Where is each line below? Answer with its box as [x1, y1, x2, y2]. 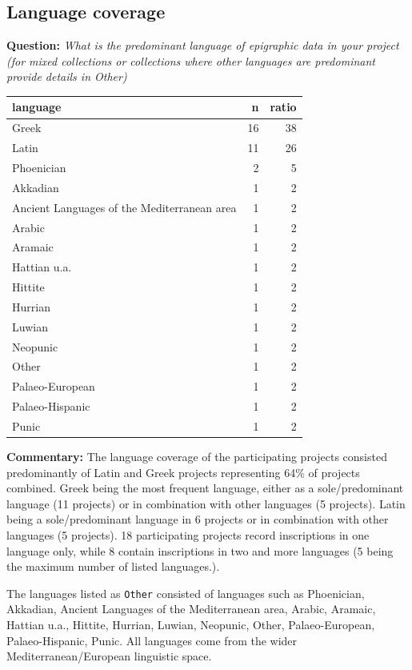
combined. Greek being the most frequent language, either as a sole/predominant [6, 479, 404, 496]
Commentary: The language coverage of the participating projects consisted [6, 448, 387, 465]
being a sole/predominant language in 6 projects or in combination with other [6, 511, 389, 528]
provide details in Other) [6, 68, 127, 85]
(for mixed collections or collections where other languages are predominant [6, 52, 375, 69]
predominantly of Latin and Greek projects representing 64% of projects [6, 463, 360, 480]
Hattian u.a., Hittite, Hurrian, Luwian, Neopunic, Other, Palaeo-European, [6, 616, 375, 633]
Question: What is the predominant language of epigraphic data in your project [6, 37, 399, 54]
